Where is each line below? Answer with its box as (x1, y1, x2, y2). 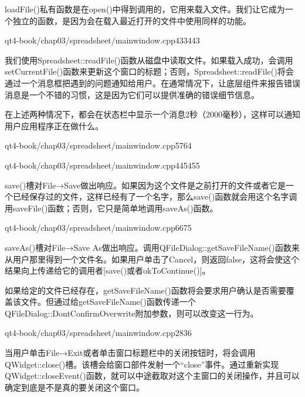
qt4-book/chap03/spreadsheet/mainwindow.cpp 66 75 (5, 221, 192, 234)
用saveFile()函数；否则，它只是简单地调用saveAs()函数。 (5, 201, 218, 214)
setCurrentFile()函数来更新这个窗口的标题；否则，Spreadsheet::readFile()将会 (5, 65, 294, 78)
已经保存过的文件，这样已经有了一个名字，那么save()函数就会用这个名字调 (12, 190, 297, 203)
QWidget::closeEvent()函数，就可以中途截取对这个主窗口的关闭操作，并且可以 (5, 369, 300, 382)
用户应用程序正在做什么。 (5, 119, 103, 132)
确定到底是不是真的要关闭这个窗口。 (5, 381, 144, 393)
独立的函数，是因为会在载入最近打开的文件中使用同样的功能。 (12, 14, 251, 26)
